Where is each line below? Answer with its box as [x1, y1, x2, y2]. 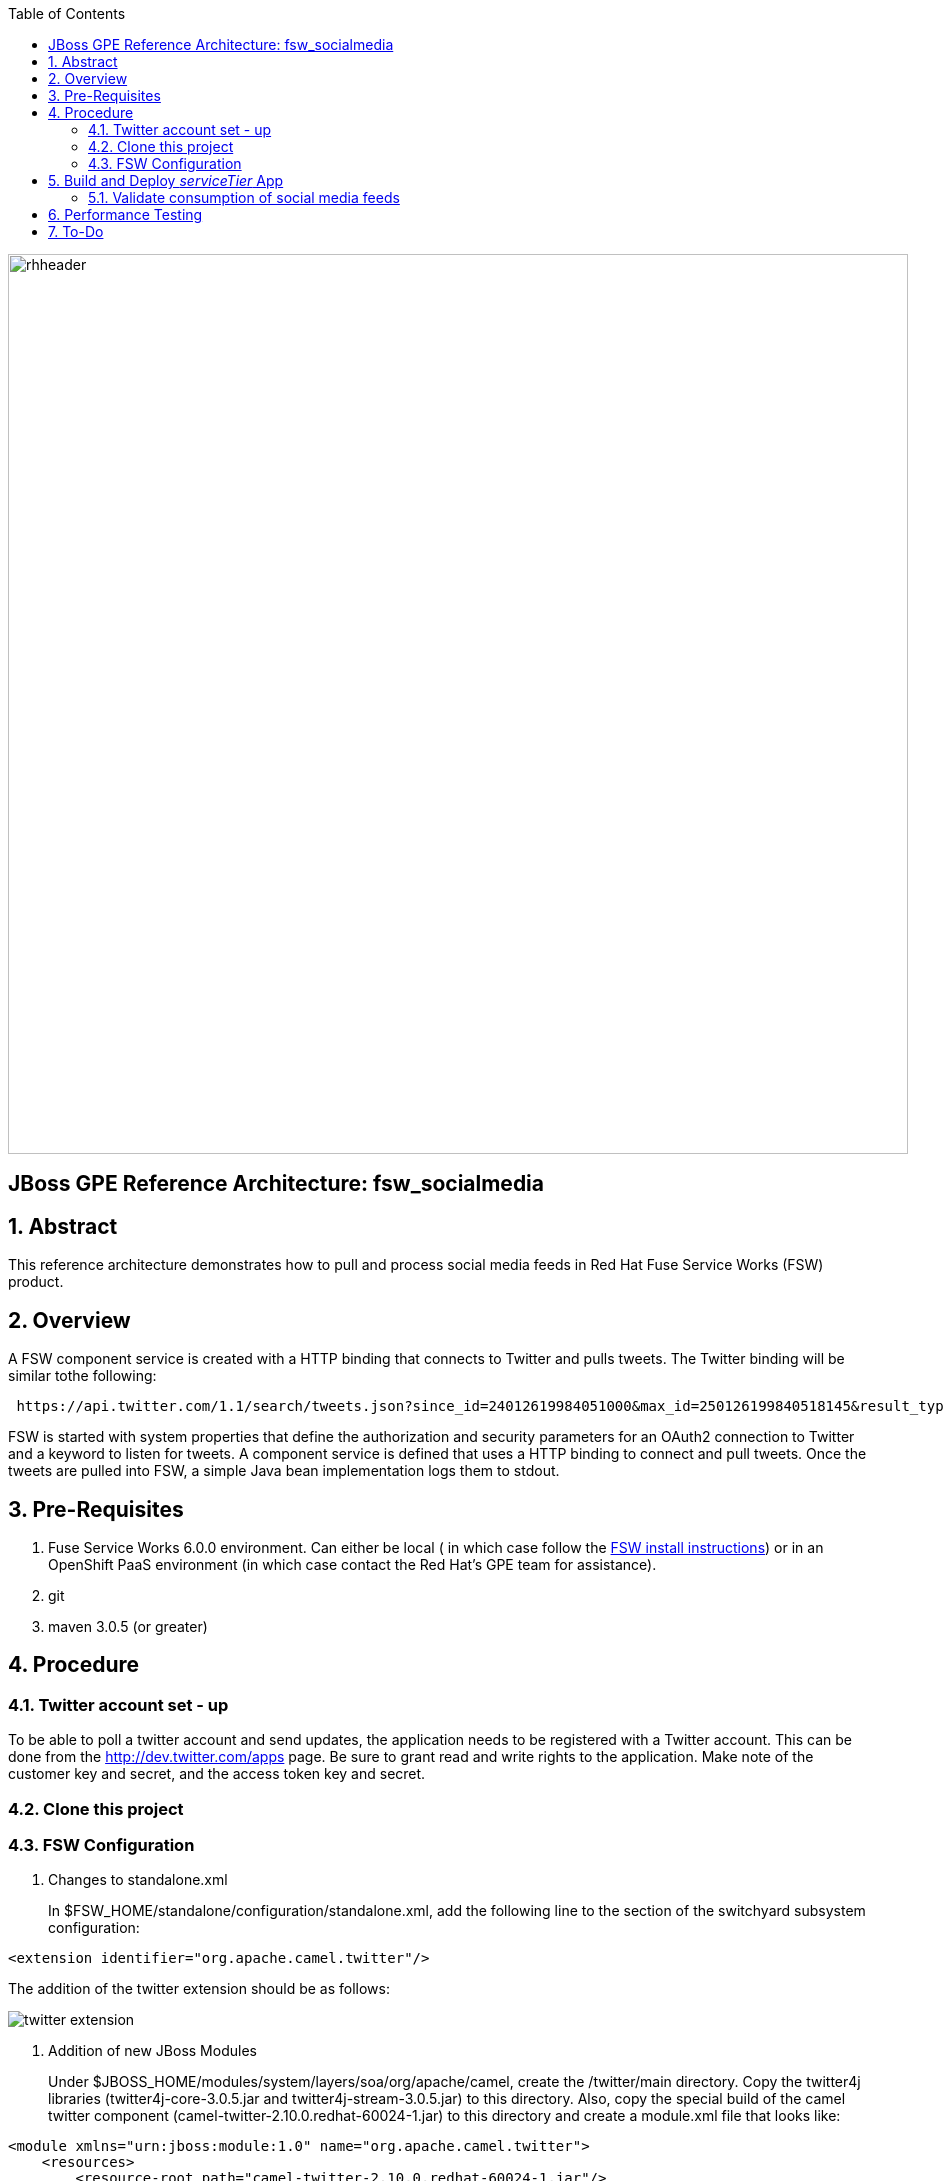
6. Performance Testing [48, 206, 203, 223]
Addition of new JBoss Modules [48, 2042, 257, 2060]
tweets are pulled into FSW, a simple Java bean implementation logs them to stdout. [8, 1462, 560, 1480]
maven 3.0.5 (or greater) [48, 1617, 208, 1635]
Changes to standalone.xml [48, 1871, 228, 1889]
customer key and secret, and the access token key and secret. [8, 1765, 426, 1783]
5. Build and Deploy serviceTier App [48, 172, 284, 189]
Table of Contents [8, 5, 126, 22]
